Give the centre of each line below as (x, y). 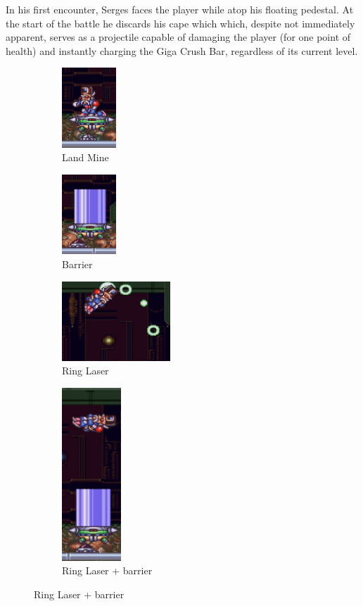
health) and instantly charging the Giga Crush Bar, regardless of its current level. (182, 50)
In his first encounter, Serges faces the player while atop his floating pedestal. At (180, 9)
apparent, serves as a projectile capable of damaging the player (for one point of (178, 37)
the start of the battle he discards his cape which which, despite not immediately (180, 23)
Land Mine (85, 157)
